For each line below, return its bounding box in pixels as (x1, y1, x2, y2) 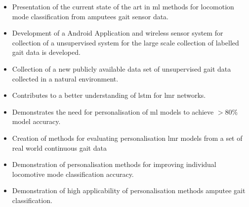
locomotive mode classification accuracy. (12, 168, 134, 179)
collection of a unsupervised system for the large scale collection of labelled (12, 37, 239, 47)
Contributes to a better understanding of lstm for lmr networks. (12, 90, 206, 100)
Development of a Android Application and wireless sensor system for (12, 28, 223, 38)
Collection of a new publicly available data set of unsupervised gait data (12, 63, 231, 74)
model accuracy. (12, 116, 61, 126)
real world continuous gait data (12, 142, 107, 153)
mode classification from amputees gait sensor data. (12, 11, 169, 21)
